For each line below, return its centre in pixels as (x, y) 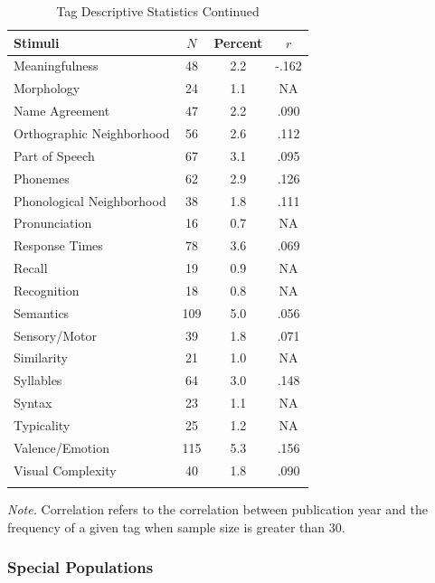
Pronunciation (53, 223)
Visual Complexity (65, 470)
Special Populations (80, 567)
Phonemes (42, 178)
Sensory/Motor (55, 335)
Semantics (42, 312)
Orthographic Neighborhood (92, 132)
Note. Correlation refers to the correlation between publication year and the (217, 508)
